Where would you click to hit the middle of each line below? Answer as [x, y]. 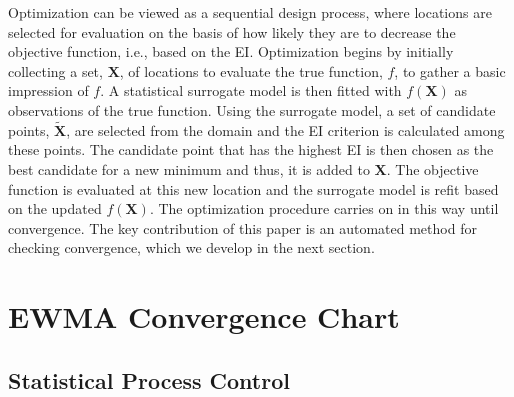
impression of [48, 90]
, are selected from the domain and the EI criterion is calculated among [285, 129]
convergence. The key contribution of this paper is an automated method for [242, 227]
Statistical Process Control [149, 379]
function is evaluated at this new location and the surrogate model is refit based [253, 188]
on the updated [55, 208]
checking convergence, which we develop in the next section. [191, 247]
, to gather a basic [450, 70]
